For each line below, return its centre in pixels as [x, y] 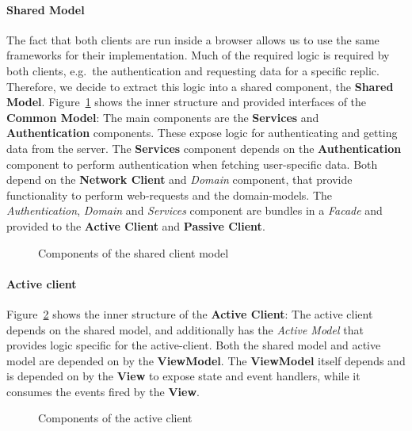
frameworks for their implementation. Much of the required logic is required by [198, 55]
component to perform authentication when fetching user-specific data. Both [192, 164]
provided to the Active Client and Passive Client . [136, 225]
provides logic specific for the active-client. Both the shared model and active [194, 345]
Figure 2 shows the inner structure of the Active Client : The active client [190, 313]
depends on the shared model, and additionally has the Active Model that [185, 329]
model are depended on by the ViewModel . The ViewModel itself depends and [206, 360]
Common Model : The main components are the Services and [163, 117]
